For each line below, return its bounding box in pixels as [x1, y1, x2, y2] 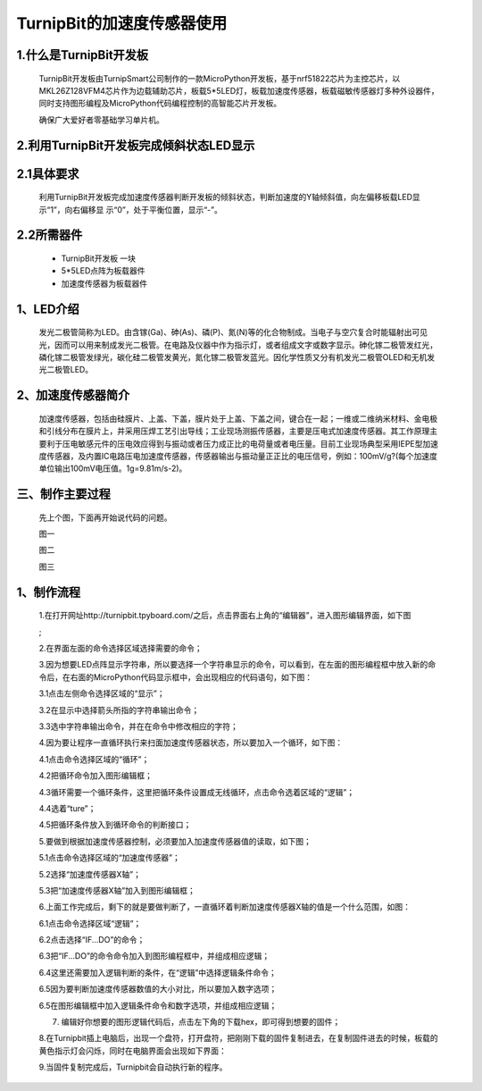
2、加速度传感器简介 [16, 388, 130, 403]
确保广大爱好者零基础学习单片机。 [38, 114, 164, 125]
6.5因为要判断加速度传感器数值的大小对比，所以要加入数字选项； [38, 984, 278, 994]
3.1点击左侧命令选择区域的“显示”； [38, 688, 165, 699]
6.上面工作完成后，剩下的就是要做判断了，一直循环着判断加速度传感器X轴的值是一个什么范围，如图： [38, 902, 411, 912]
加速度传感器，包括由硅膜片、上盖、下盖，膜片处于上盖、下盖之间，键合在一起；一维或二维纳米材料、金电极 [38, 413, 437, 424]
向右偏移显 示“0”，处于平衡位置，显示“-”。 [64, 204, 222, 214]
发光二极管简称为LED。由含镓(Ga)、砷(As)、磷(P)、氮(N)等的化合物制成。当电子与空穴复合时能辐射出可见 [38, 327, 428, 338]
